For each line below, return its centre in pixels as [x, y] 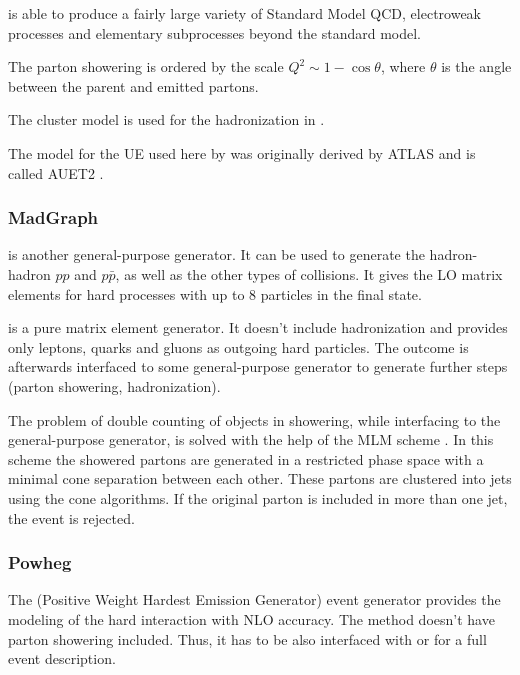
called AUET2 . [56, 172]
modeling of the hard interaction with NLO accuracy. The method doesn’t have [251, 618]
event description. [62, 658]
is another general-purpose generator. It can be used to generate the [216, 254]
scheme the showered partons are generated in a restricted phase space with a [246, 458]
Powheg [40, 562]
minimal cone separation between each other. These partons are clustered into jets [260, 478]
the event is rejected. [71, 517]
